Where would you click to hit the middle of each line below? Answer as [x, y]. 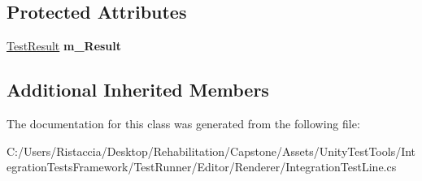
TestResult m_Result [64, 46]
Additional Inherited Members [138, 90]
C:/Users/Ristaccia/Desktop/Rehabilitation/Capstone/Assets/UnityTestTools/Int [211, 151]
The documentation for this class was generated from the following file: [183, 123]
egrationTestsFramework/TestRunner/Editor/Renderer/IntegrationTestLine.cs [202, 167]
